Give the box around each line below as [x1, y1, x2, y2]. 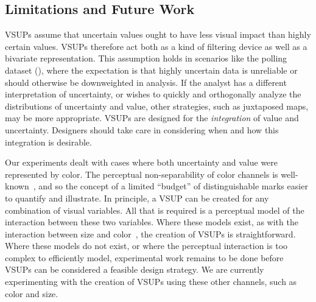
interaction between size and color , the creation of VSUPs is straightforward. [5, 227, 296, 240]
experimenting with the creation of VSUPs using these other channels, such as [5, 275, 297, 288]
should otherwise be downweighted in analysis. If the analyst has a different [5, 75, 287, 88]
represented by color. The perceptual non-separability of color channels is [5, 167, 278, 180]
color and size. [5, 287, 58, 300]
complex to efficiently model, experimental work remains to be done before [5, 251, 284, 264]
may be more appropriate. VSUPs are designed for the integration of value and [5, 111, 299, 124]
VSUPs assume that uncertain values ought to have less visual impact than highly [5, 28, 311, 41]
